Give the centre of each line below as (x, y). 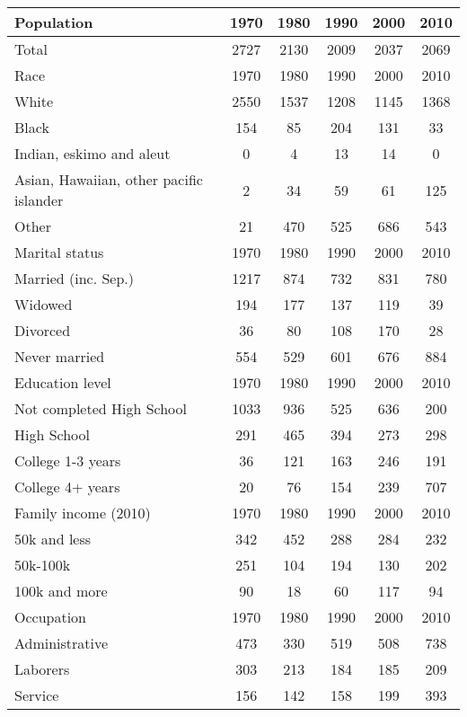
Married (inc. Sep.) (75, 278)
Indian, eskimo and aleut (93, 153)
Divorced (43, 330)
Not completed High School (101, 408)
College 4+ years (67, 487)
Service (37, 695)
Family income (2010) (83, 513)
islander (39, 200)
